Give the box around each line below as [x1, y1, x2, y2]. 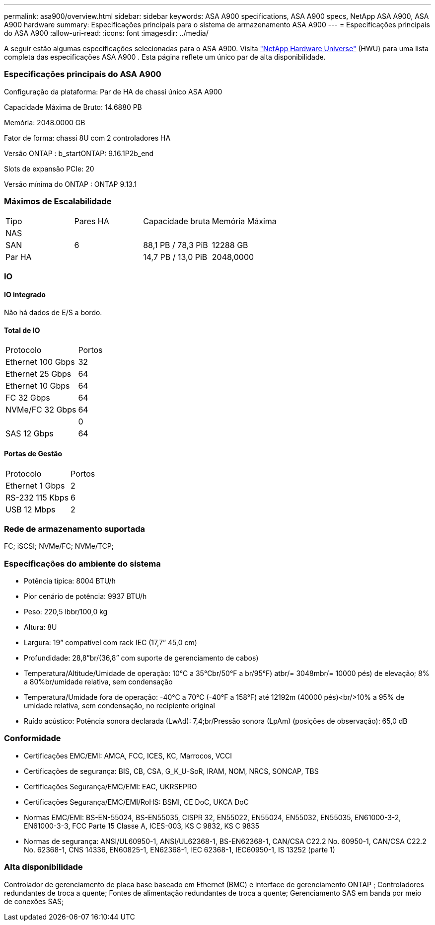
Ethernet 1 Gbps [5, 480, 65, 491]
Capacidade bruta [143, 216, 210, 226]
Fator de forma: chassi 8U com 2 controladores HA [4, 133, 171, 142]
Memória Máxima [212, 216, 277, 226]
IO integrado [4, 290, 46, 299]
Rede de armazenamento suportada [4, 523, 145, 534]
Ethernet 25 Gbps [5, 369, 72, 379]
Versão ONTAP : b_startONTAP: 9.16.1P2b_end [4, 149, 154, 158]
